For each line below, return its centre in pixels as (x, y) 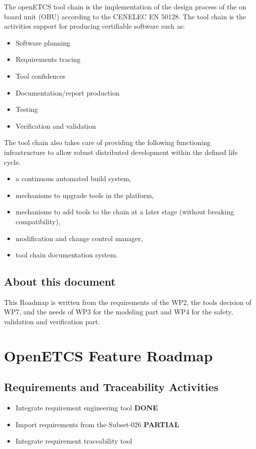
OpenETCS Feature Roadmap (108, 355)
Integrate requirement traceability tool (74, 441)
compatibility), (38, 221)
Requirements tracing (48, 59)
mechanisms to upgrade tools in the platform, (85, 195)
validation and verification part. (52, 322)
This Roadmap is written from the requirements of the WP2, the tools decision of (128, 302)
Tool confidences (41, 75)
